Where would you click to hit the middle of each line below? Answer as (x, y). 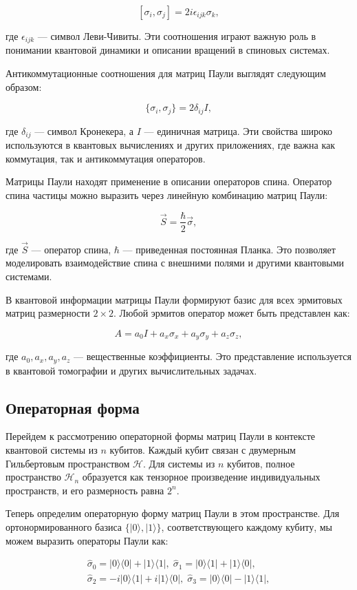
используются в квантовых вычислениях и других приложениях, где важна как (170, 145)
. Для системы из (179, 463)
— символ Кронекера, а (84, 130)
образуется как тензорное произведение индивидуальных (201, 477)
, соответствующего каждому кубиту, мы (247, 527)
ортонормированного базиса (64, 527)
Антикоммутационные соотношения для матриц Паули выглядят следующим (166, 73)
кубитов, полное (261, 463)
